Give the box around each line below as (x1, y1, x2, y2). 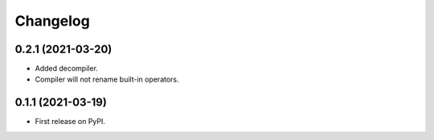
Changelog (14, 12, 90, 30)
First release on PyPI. (35, 117, 106, 126)
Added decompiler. (35, 64, 98, 74)
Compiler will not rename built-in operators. (35, 74, 180, 84)
